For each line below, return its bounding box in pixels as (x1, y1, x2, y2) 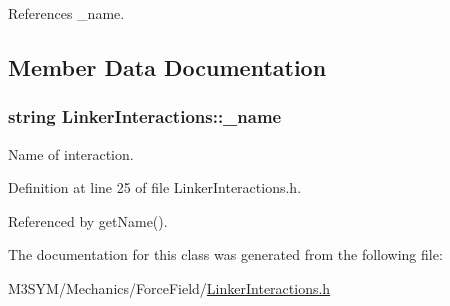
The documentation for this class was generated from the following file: (8, 244, 443, 265)
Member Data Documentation (8, 51, 327, 82)
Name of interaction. (8, 143, 134, 164)
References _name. (8, 3, 125, 23)
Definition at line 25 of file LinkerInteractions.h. (8, 177, 302, 198)
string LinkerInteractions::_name (8, 104, 282, 129)
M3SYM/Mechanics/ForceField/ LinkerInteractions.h (8, 277, 331, 298)
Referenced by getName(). (8, 210, 168, 231)
